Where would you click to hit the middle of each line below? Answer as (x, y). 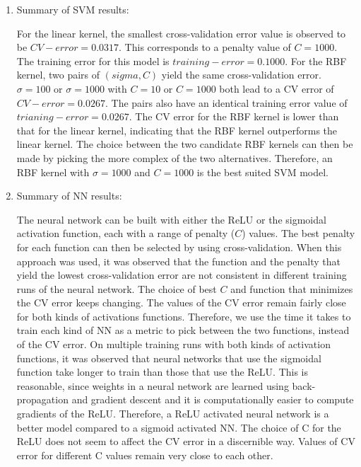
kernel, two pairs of (58, 75)
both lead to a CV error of (277, 88)
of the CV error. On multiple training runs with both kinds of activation (173, 344)
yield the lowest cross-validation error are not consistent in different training (182, 275)
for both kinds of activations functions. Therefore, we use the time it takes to (184, 316)
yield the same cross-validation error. (241, 75)
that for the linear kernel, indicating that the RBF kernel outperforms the (177, 130)
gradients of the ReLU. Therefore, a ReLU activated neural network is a (173, 414)
